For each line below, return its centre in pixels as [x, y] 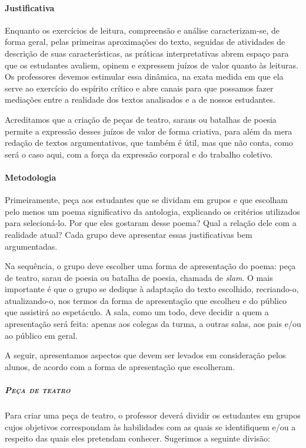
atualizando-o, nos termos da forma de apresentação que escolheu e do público [146, 300]
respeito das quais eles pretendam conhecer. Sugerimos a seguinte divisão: [137, 438]
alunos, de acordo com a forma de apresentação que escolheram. [120, 366]
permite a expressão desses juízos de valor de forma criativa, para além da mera [149, 131]
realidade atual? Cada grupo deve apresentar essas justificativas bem [129, 234]
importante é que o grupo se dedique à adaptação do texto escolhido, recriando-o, [152, 289]
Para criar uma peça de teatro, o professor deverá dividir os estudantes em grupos [153, 415]
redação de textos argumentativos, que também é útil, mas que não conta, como [149, 143]
